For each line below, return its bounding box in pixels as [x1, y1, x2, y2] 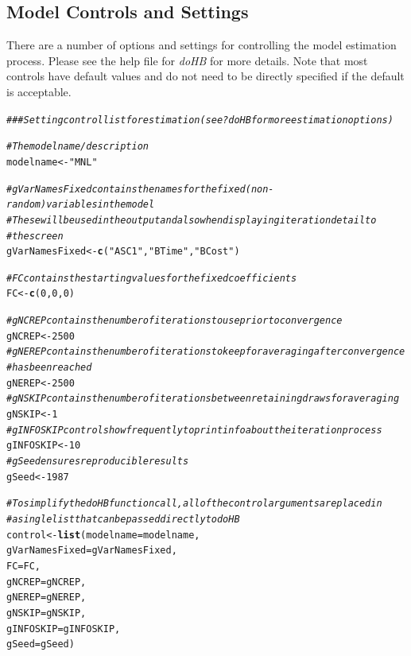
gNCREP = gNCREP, [6, 576, 87, 588]
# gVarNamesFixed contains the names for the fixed [6, 183, 246, 195]
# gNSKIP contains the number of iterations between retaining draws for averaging [6, 393, 400, 405]
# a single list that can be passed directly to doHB [6, 514, 240, 526]
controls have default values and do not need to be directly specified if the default [6, 68, 405, 84]
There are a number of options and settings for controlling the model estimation [6, 37, 397, 53]
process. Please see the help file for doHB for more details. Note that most [6, 52, 368, 68]
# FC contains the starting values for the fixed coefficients [6, 272, 297, 284]
